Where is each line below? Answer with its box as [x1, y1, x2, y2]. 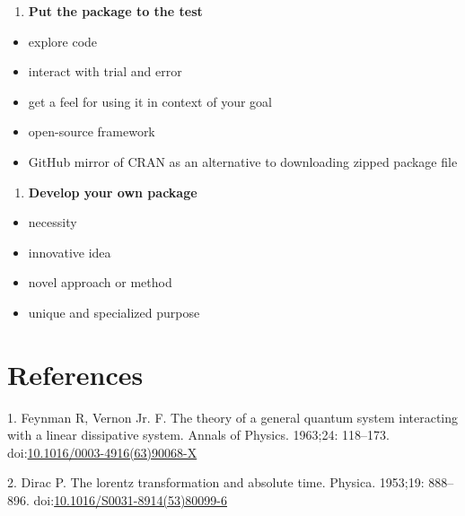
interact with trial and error [28, 62, 182, 81]
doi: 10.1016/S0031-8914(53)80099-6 [33, 491, 228, 510]
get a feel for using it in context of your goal [28, 92, 273, 110]
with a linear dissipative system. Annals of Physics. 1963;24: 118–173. [7, 425, 390, 444]
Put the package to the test [28, 2, 203, 20]
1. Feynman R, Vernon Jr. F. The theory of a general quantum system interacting [7, 407, 459, 426]
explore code [28, 31, 98, 50]
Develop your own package [28, 182, 197, 201]
